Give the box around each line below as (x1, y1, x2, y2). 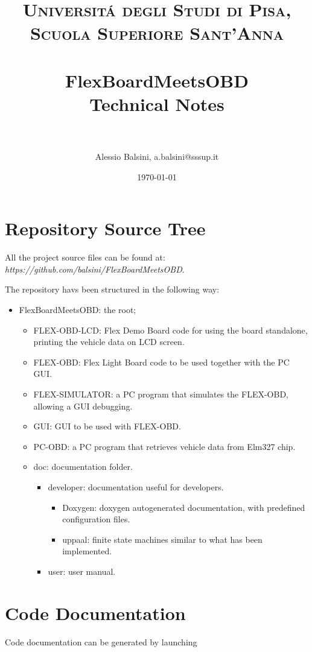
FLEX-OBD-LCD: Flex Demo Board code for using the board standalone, (33, 323, 308, 336)
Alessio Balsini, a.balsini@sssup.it (95, 150, 219, 163)
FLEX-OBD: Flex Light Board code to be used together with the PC (33, 355, 290, 368)
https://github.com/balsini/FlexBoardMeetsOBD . (5, 262, 185, 275)
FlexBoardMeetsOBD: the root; (19, 303, 136, 315)
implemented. (62, 545, 112, 557)
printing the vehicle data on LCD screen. (33, 335, 185, 348)
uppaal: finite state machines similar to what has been (62, 533, 263, 545)
